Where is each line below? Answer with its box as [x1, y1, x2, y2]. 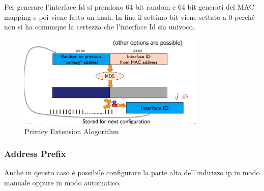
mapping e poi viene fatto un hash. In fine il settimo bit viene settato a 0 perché [4, 11, 255, 22]
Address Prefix [4, 147, 66, 160]
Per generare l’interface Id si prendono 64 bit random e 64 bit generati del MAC [4, 2, 254, 12]
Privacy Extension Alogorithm [24, 125, 119, 136]
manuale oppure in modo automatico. [4, 177, 121, 188]
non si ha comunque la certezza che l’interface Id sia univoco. [4, 21, 195, 32]
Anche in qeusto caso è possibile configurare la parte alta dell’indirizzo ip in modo [4, 167, 260, 178]
